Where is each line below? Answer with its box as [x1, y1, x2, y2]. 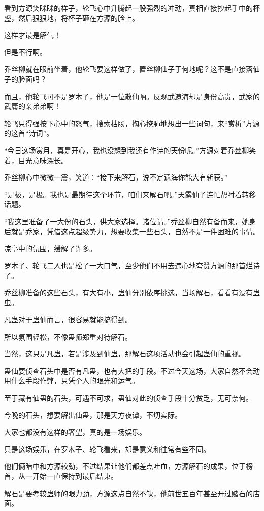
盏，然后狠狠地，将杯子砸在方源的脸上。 [4, 12, 139, 23]
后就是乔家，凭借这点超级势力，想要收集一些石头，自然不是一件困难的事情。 [4, 226, 260, 236]
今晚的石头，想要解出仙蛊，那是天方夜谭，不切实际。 [4, 409, 182, 420]
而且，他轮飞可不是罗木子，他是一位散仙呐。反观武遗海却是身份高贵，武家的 [4, 91, 260, 101]
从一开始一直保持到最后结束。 [18, 471, 118, 481]
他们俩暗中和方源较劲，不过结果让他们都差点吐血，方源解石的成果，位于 [4, 461, 246, 471]
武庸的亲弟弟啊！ [4, 101, 61, 111]
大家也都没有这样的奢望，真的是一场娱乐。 [4, 427, 146, 437]
